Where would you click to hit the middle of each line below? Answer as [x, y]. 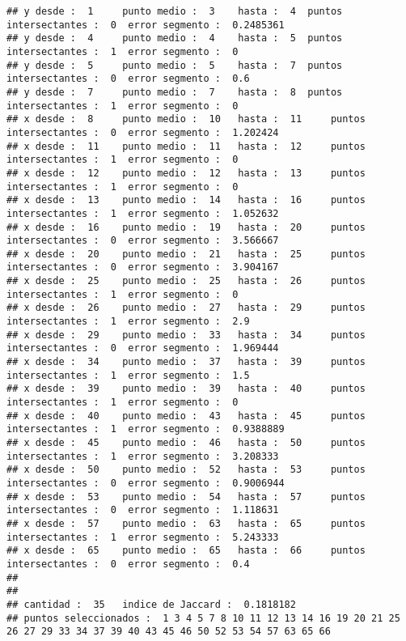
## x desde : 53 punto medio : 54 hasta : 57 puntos [186, 497]
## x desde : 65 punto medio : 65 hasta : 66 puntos [186, 551]
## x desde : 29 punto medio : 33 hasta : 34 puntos [186, 335]
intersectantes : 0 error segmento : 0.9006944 [146, 483]
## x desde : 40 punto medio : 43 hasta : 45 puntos [186, 416]
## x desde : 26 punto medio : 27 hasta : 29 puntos [186, 308]
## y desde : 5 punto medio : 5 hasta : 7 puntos [175, 65]
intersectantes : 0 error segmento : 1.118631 [143, 510]
